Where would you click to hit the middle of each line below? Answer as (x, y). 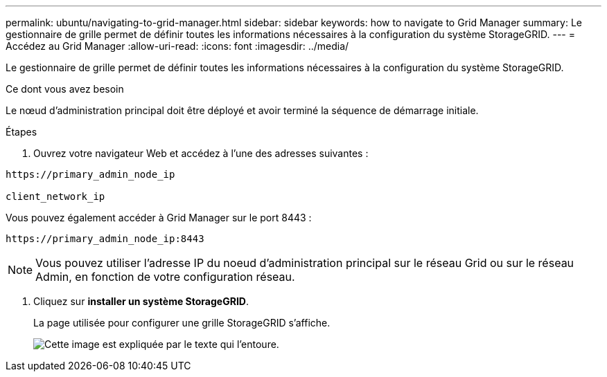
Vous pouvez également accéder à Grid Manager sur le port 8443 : (159, 218)
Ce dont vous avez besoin (65, 89)
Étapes (21, 132)
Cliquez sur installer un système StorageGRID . (141, 301)
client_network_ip (55, 196)
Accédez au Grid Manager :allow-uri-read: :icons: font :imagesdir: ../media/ (177, 46)
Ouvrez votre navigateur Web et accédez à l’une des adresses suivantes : (201, 153)
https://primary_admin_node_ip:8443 (105, 239)
